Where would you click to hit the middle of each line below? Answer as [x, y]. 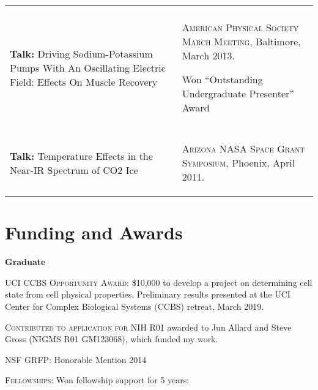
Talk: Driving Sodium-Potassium [81, 53]
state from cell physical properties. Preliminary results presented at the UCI [148, 294]
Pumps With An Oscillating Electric [88, 67]
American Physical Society [240, 27]
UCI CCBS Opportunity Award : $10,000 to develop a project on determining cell [159, 282]
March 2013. [208, 55]
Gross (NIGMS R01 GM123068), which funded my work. [112, 339]
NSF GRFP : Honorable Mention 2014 [76, 359]
